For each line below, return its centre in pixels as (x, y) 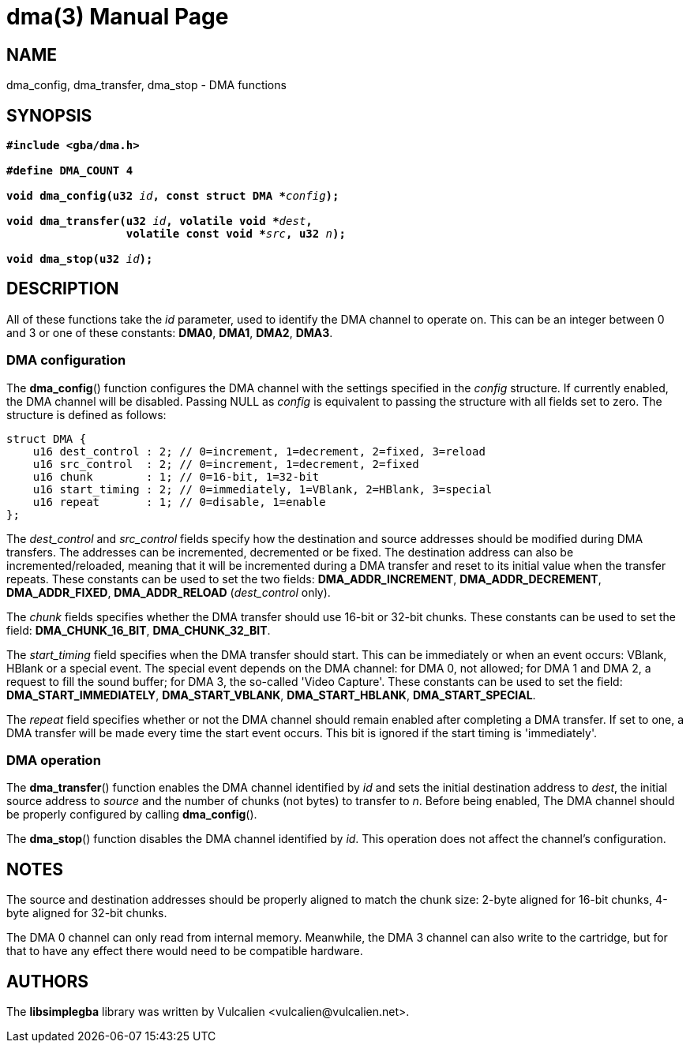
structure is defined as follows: (86, 414)
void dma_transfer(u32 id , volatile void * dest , (159, 221)
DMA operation (54, 760)
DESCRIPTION (63, 289)
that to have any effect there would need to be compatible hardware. (185, 951)
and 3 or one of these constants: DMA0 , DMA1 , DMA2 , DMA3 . (170, 332)
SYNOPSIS (49, 115)
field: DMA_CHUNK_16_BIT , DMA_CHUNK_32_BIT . (139, 630)
